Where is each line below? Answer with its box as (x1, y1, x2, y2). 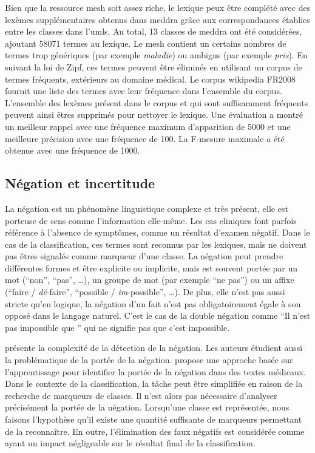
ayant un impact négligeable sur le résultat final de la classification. (5, 437, 256, 449)
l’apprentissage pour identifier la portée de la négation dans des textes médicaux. (5, 365, 306, 378)
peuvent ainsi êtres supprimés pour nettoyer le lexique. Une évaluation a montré (5, 108, 303, 121)
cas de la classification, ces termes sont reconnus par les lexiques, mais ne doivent (5, 237, 307, 250)
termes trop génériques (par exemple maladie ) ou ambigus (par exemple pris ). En (5, 49, 308, 61)
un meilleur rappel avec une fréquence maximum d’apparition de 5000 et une (5, 120, 291, 132)
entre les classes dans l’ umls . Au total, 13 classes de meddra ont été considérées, (5, 25, 302, 38)
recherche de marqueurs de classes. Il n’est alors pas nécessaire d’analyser (5, 389, 277, 401)
